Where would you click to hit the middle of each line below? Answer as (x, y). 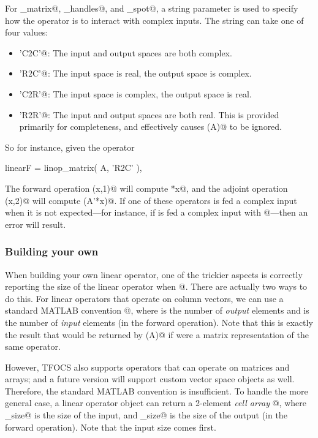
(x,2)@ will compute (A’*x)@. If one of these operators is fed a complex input (151, 200)
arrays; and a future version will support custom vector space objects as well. (150, 379)
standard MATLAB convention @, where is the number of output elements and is (157, 310)
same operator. (33, 346)
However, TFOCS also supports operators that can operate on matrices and (147, 367)
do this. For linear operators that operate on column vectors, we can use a (144, 298)
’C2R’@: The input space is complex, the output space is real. (135, 93)
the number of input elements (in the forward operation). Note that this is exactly (159, 322)
